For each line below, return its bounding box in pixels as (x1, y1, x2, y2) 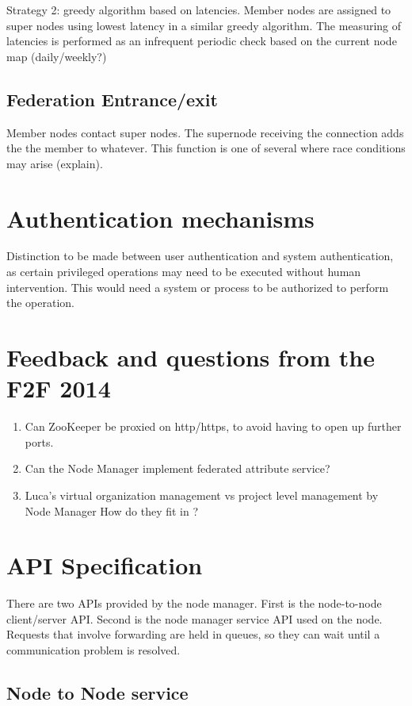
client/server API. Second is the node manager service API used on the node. (6, 610, 383, 627)
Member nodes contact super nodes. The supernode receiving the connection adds (6, 124, 404, 140)
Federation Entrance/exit (6, 86, 218, 111)
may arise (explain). (6, 155, 103, 171)
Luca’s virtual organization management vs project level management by (25, 486, 379, 503)
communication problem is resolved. (6, 642, 181, 658)
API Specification (6, 549, 203, 581)
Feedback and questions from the (6, 341, 375, 374)
